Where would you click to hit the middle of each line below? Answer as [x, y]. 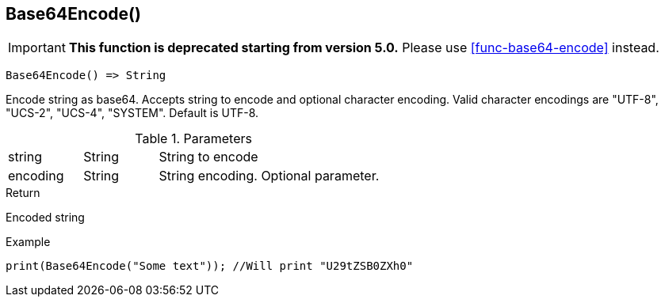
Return [23, 193]
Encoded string [45, 218]
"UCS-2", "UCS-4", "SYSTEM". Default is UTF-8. [132, 113]
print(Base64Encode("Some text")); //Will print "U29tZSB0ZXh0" [210, 266]
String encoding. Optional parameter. [269, 176]
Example [28, 242]
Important [37, 48]
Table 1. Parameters [193, 139]
